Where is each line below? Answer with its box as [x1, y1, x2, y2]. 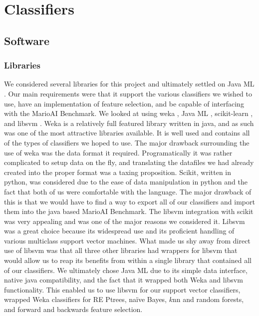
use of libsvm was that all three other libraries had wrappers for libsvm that [4, 245, 238, 255]
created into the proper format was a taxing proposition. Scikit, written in [4, 166, 232, 177]
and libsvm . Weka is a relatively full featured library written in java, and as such [4, 117, 254, 128]
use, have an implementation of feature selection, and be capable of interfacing [4, 98, 244, 108]
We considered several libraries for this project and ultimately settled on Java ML [4, 78, 255, 89]
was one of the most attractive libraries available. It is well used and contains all [4, 127, 250, 138]
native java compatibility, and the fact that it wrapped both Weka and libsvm [4, 274, 243, 285]
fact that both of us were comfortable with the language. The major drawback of [4, 186, 252, 196]
